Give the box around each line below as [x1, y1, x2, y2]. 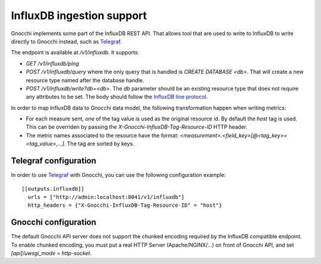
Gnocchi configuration [11, 218, 96, 228]
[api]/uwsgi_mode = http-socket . [11, 250, 92, 256]
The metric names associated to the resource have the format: [26, 132, 179, 139]
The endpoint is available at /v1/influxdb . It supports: [11, 49, 140, 56]
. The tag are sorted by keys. [64, 140, 135, 147]
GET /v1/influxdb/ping [26, 60, 80, 67]
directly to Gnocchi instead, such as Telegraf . [11, 38, 122, 45]
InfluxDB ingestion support [11, 9, 147, 22]
